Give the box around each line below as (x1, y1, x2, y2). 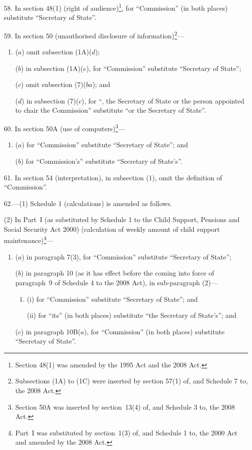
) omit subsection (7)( (21, 79, 86, 89)
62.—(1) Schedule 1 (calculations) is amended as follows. (4, 198, 172, 208)
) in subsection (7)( (21, 95, 79, 105)
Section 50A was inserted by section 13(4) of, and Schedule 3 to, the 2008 (15, 401, 235, 412)
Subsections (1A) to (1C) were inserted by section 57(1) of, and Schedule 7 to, (15, 376, 248, 386)
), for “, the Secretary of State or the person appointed (81, 95, 245, 105)
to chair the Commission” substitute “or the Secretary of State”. (15, 105, 206, 115)
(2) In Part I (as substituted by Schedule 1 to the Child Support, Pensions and (4, 214, 240, 225)
